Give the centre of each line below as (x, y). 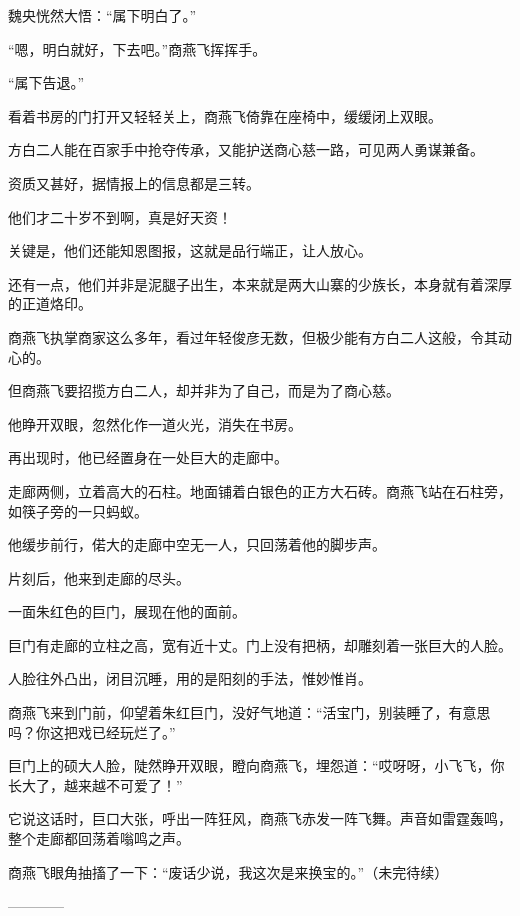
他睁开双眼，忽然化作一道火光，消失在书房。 (155, 423)
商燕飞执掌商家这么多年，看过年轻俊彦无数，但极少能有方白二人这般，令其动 (260, 336)
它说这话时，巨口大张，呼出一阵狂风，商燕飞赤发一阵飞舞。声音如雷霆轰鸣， (260, 818)
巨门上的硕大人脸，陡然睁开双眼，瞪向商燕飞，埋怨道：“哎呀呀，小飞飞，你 (256, 765)
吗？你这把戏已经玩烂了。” (92, 731)
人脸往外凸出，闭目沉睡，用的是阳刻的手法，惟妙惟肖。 (190, 678)
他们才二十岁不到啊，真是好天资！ (120, 216)
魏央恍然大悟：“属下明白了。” (102, 15)
